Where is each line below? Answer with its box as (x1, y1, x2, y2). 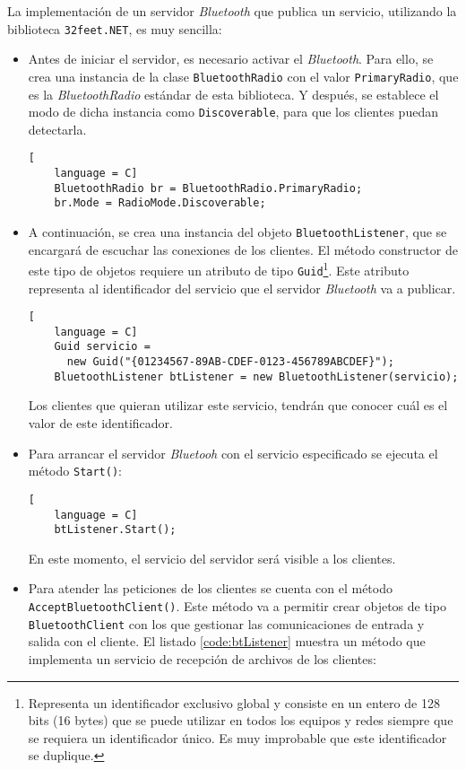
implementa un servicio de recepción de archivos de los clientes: (28, 649, 376, 668)
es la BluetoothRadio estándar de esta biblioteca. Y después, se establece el (28, 84, 439, 103)
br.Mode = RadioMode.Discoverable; (54, 197, 266, 210)
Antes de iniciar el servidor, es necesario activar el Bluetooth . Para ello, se (28, 49, 434, 68)
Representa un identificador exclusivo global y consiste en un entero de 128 (28, 693, 440, 712)
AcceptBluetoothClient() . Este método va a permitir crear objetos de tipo (28, 597, 446, 615)
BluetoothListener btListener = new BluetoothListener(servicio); (54, 370, 459, 383)
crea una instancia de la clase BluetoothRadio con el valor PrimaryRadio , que (28, 66, 459, 85)
